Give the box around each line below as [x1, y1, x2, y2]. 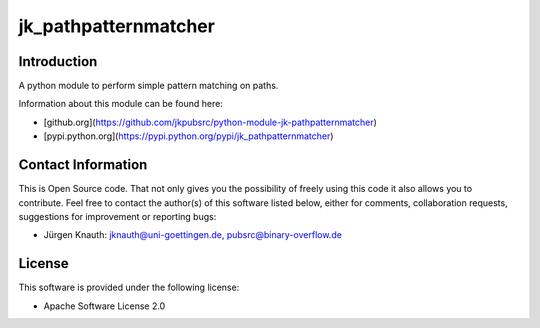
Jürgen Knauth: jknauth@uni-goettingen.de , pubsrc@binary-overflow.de [43, 229, 342, 241]
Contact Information [18, 156, 148, 174]
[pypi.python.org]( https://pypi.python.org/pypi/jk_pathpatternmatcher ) [43, 130, 334, 142]
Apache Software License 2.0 [43, 300, 166, 312]
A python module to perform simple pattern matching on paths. [18, 80, 279, 92]
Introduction [18, 53, 98, 70]
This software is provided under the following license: [18, 281, 240, 294]
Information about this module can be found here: [18, 98, 224, 110]
